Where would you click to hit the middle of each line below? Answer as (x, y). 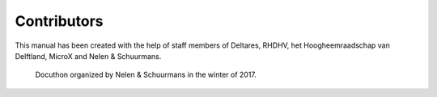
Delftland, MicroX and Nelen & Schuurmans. (88, 56)
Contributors (59, 21)
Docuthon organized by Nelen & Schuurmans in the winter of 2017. (146, 75)
